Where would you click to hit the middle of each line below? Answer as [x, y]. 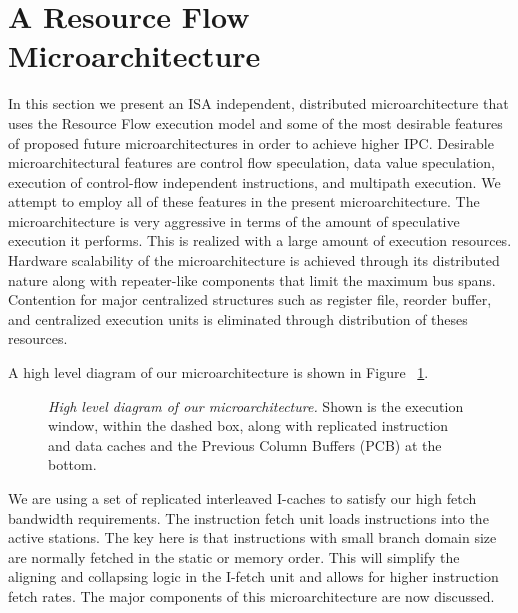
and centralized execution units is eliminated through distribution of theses [238, 318]
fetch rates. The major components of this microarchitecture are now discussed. [251, 595]
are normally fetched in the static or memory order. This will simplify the [234, 556]
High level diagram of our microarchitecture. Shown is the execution [256, 405]
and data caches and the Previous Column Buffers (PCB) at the [245, 444]
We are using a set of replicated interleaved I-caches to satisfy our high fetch [242, 498]
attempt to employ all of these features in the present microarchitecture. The [244, 201]
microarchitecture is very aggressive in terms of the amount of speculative [234, 220]
